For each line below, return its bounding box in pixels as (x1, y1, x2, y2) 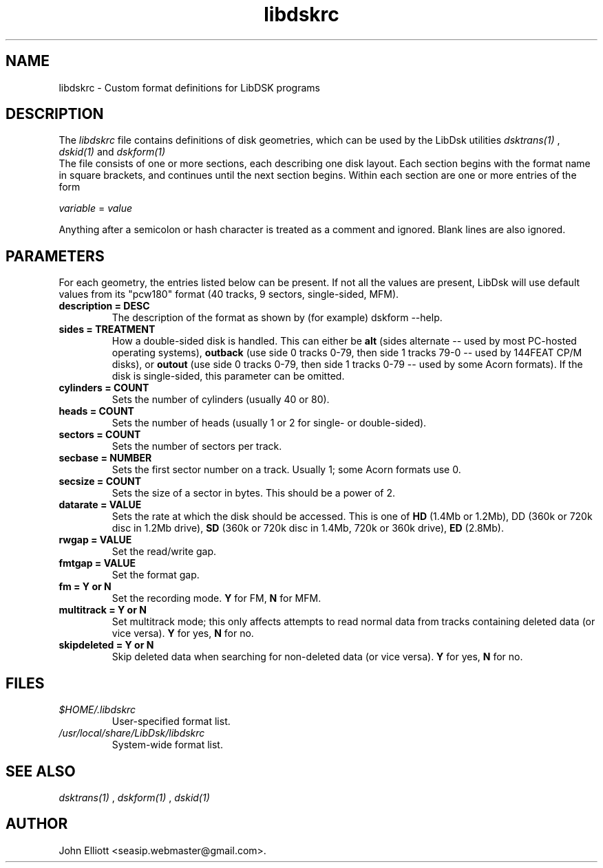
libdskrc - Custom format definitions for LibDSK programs (59, 81, 320, 94)
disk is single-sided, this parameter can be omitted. (112, 370, 345, 382)
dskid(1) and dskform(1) (59, 146, 166, 158)
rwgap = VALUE (59, 534, 132, 546)
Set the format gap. (112, 569, 200, 581)
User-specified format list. (112, 715, 231, 728)
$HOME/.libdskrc (59, 704, 136, 716)
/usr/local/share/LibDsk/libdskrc (59, 727, 205, 739)
